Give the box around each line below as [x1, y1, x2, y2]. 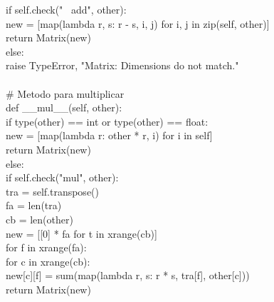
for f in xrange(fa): [6, 240, 87, 255]
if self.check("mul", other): [6, 170, 119, 185]
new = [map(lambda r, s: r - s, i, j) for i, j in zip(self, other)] [6, 16, 270, 31]
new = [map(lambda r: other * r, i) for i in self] [6, 128, 213, 143]
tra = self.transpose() [6, 183, 99, 198]
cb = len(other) [6, 211, 73, 226]
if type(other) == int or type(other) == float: [6, 114, 209, 129]
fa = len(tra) [6, 198, 62, 213]
